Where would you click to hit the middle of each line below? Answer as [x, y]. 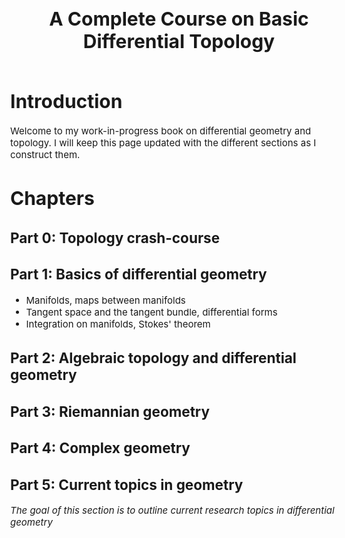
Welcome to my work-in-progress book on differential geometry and [161, 131]
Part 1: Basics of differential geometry [139, 274]
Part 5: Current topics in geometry [127, 484]
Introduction [66, 101]
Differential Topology [179, 41]
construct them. [45, 155]
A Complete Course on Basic [179, 18]
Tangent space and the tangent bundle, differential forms [151, 312]
